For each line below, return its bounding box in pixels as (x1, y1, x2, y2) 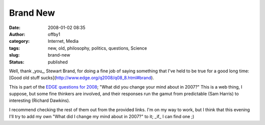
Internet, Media (48, 38, 79, 44)
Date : (9, 25, 21, 31)
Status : (9, 59, 25, 65)
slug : (9, 52, 20, 58)
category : (9, 38, 30, 44)
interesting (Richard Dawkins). (9, 97, 71, 103)
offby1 (48, 31, 61, 37)
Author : (9, 31, 26, 37)
